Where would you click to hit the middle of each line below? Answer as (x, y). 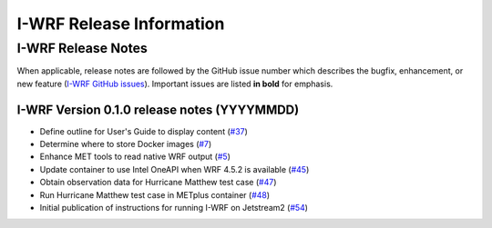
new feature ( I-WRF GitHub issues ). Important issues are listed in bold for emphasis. (175, 84)
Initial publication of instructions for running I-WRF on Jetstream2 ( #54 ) (174, 208)
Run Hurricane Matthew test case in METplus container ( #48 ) (155, 194)
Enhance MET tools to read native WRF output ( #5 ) (135, 157)
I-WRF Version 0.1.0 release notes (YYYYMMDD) (158, 109)
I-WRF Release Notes (82, 48)
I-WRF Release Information (121, 24)
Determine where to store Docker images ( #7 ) (126, 144)
